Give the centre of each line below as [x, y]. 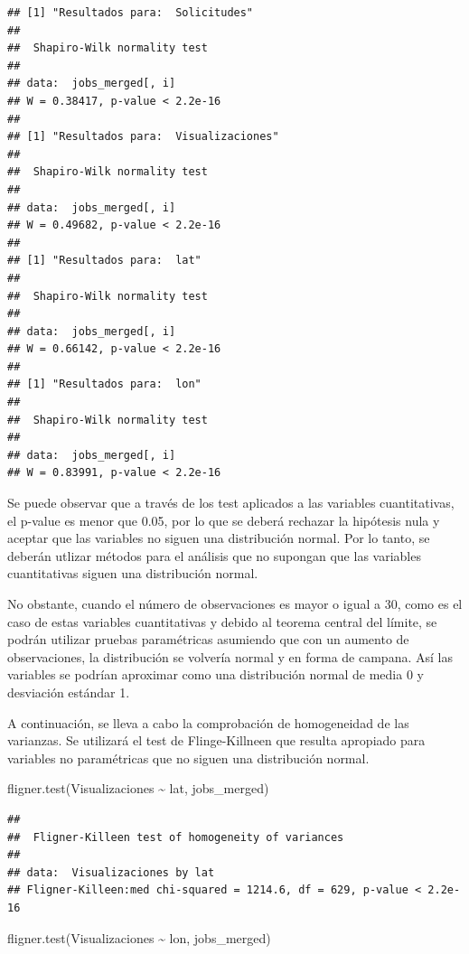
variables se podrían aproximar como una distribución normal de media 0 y [216, 674]
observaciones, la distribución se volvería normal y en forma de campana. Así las [230, 656]
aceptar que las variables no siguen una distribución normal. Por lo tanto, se [219, 538]
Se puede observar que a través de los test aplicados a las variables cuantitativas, [231, 503]
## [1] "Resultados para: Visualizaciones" [143, 137]
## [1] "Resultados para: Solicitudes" [131, 13]
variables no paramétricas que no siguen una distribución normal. [188, 758]
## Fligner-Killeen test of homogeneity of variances [176, 837]
